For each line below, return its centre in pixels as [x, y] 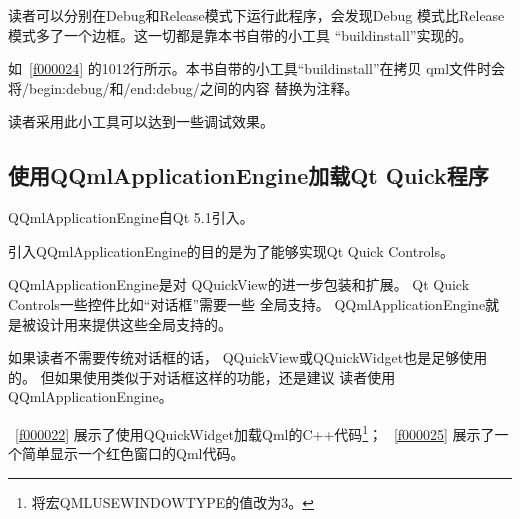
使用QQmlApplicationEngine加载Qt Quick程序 [248, 175]
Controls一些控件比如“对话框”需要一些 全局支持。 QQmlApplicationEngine [247, 303]
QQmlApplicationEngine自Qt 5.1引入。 [131, 217]
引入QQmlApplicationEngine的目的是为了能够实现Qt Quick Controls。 [231, 250]
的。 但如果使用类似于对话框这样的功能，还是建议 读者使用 [202, 376]
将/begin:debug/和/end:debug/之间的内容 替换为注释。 [183, 87]
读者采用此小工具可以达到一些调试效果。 [141, 121]
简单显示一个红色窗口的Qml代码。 [133, 453]
